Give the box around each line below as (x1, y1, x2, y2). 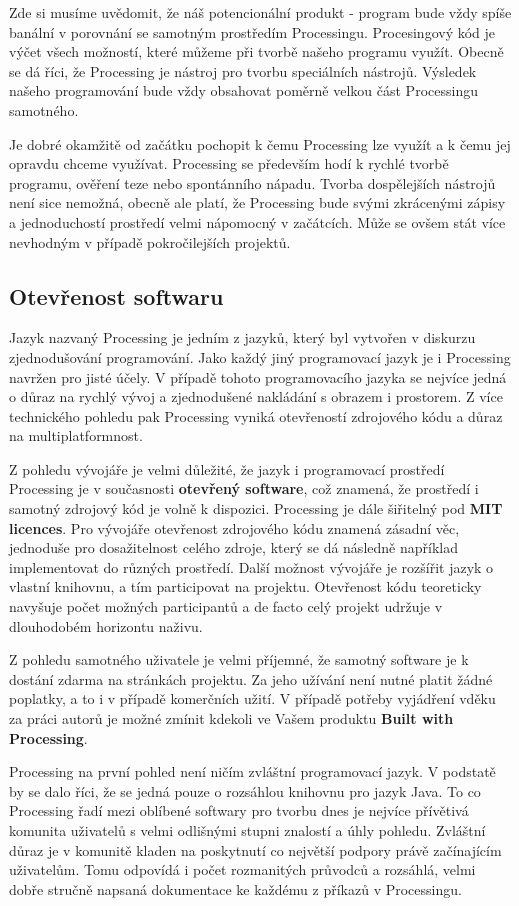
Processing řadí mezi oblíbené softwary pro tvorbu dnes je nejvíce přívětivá (9, 800, 469, 821)
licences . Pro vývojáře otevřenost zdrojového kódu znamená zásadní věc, (9, 517, 460, 538)
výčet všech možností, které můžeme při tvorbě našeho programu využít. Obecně (9, 41, 504, 62)
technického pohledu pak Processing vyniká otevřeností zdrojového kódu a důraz (9, 405, 503, 426)
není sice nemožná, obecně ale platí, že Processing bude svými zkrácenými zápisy (9, 192, 506, 213)
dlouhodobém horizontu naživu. (9, 615, 203, 636)
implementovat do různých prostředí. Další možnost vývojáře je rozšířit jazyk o (9, 556, 494, 577)
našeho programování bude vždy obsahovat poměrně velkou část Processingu (9, 80, 478, 101)
